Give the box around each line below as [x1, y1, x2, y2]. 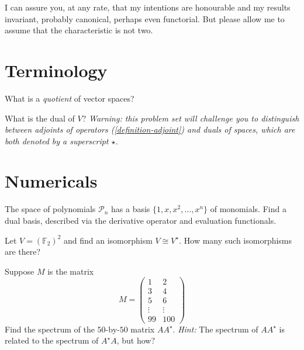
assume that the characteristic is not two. [5, 24, 153, 36]
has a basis [111, 203, 150, 215]
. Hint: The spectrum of [172, 323, 258, 335]
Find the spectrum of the [5, 323, 95, 335]
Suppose [5, 265, 34, 277]
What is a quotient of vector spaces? [5, 92, 134, 104]
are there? [5, 245, 41, 258]
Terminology [5, 58, 108, 82]
